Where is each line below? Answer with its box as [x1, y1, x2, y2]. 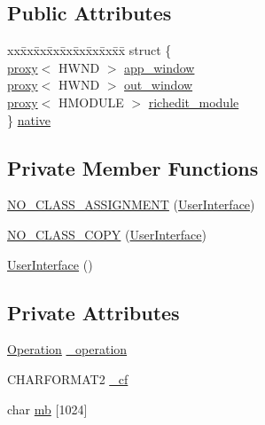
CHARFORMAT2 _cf [7, 369, 129, 388]
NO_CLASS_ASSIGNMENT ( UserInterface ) [7, 195, 255, 214]
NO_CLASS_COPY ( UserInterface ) [7, 224, 207, 243]
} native [7, 110, 51, 129]
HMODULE [58, 92, 124, 111]
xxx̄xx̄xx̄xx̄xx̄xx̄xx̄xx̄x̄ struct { [7, 41, 172, 59]
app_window [124, 58, 195, 76]
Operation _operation [7, 340, 128, 358]
